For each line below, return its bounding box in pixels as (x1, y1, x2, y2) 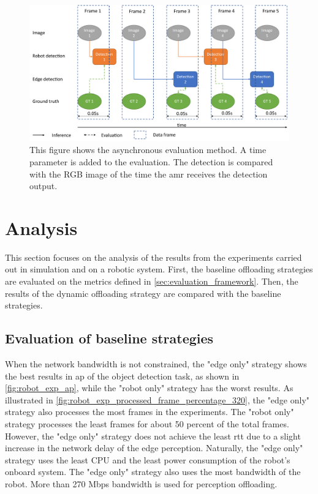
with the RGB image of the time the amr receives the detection (29, 167, 268, 180)
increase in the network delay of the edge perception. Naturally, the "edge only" (5, 441, 303, 454)
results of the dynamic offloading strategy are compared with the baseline (5, 286, 281, 299)
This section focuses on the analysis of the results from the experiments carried (5, 250, 302, 263)
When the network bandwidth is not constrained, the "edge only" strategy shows (5, 357, 307, 370)
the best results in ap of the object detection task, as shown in (5, 369, 240, 382)
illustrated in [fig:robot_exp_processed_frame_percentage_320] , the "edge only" (5, 393, 310, 406)
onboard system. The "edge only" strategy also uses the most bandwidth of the (5, 465, 301, 478)
